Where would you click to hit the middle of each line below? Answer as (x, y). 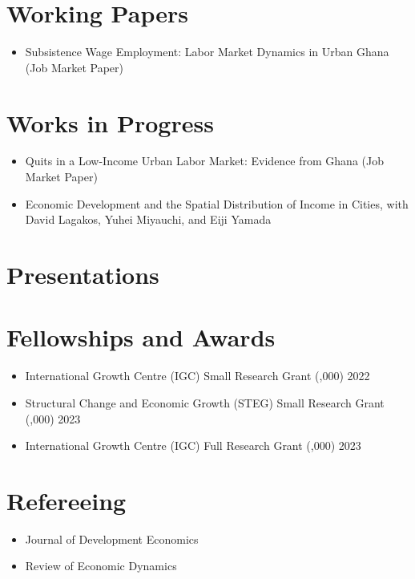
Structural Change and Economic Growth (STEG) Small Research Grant (205, 402)
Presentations (83, 274)
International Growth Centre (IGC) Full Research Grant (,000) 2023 (193, 445)
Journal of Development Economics (112, 539)
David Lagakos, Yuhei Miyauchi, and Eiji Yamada (148, 219)
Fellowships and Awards (141, 337)
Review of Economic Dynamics (101, 566)
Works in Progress (110, 122)
